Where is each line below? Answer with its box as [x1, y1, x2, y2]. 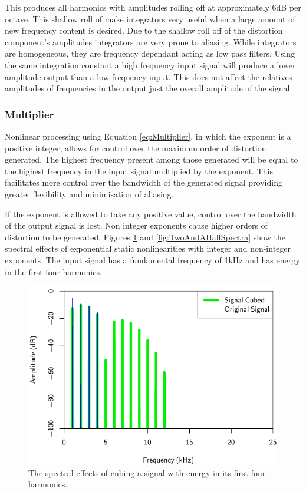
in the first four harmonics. [5, 265, 102, 278]
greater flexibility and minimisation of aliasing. [5, 187, 174, 200]
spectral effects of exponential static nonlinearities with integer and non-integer [5, 242, 291, 255]
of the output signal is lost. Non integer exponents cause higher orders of [5, 219, 268, 232]
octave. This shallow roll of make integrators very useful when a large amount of [5, 12, 295, 25]
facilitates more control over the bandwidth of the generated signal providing [5, 176, 282, 189]
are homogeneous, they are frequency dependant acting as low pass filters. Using [5, 47, 295, 60]
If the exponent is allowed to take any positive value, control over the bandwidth [5, 207, 297, 220]
